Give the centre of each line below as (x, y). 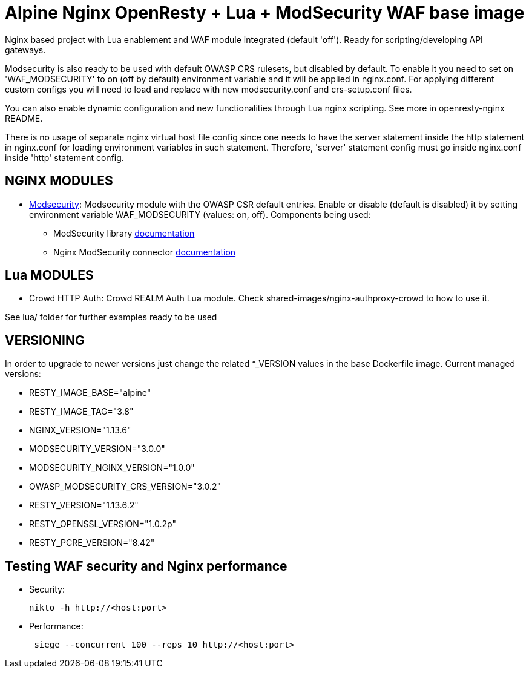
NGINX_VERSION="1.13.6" (80, 430)
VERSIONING (45, 340)
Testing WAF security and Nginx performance (146, 566)
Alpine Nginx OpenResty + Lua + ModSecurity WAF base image (265, 13)
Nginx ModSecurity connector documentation (145, 252)
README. (24, 118)
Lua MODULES (49, 275)
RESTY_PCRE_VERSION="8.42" (92, 543)
